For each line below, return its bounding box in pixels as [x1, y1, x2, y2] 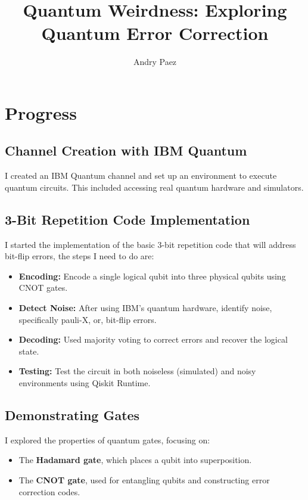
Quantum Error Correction [41, 21, 269, 45]
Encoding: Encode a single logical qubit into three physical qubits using [18, 269, 286, 282]
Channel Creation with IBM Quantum [5, 141, 247, 160]
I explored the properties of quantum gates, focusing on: [5, 433, 210, 446]
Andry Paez [133, 55, 177, 68]
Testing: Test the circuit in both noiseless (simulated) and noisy [18, 365, 256, 377]
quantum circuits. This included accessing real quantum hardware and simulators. [5, 181, 304, 193]
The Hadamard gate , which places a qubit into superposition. [18, 454, 252, 466]
